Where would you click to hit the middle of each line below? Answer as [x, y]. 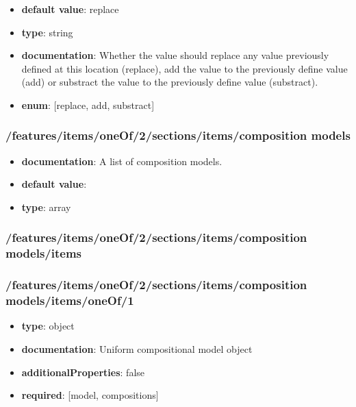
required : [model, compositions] [90, 395]
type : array [46, 207]
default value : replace [70, 9]
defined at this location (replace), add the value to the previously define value [185, 68]
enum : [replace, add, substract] [88, 104]
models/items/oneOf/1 [70, 300]
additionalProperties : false [83, 372]
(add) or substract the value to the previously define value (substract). [170, 82]
